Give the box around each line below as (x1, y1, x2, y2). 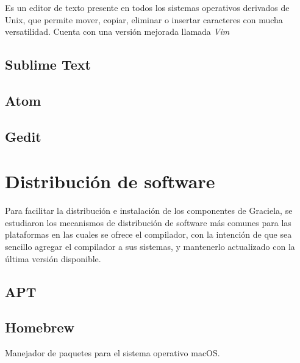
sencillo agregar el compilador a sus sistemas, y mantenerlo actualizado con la (5, 240, 295, 253)
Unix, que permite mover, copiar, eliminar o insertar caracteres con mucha (5, 13, 283, 26)
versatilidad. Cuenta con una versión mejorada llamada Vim (5, 25, 230, 38)
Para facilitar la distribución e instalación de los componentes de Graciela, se (5, 204, 293, 217)
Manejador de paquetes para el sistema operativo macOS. (5, 346, 220, 359)
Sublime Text (5, 55, 91, 74)
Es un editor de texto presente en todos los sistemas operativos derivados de (5, 1, 290, 13)
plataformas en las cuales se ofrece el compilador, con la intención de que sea (5, 228, 292, 241)
